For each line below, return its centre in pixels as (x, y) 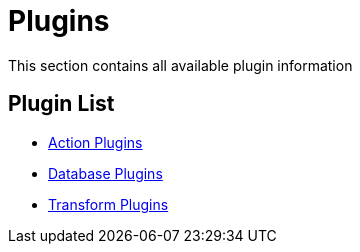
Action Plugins (95, 142)
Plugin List (61, 104)
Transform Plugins (108, 204)
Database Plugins (105, 173)
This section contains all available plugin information (180, 65)
